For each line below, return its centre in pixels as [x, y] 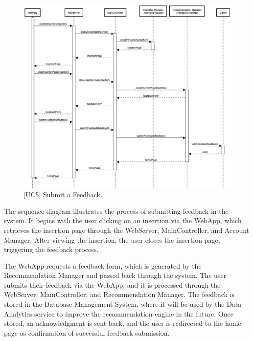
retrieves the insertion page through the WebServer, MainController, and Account [127, 230]
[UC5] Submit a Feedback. [63, 194]
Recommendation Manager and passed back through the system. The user [115, 275]
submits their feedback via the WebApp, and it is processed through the [112, 284]
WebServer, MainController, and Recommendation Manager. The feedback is [119, 294]
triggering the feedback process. [51, 249]
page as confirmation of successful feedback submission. [87, 332]
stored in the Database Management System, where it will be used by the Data [123, 304]
